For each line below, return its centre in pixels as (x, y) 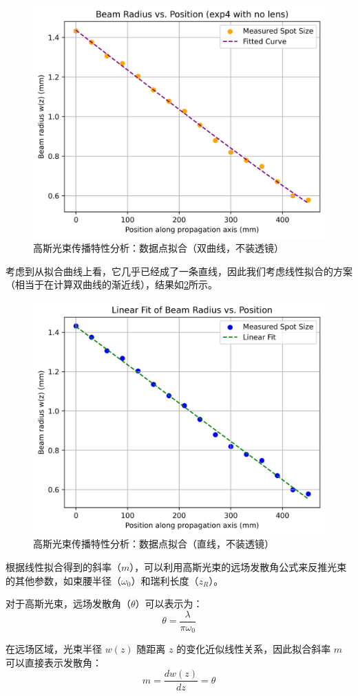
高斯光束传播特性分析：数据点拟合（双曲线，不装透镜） (158, 248)
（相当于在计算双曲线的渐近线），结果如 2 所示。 (112, 284)
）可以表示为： (169, 603)
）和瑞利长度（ (165, 580)
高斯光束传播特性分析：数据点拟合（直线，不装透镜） (154, 544)
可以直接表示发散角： (54, 662)
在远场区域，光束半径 (54, 649)
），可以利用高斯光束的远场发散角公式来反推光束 (238, 566)
